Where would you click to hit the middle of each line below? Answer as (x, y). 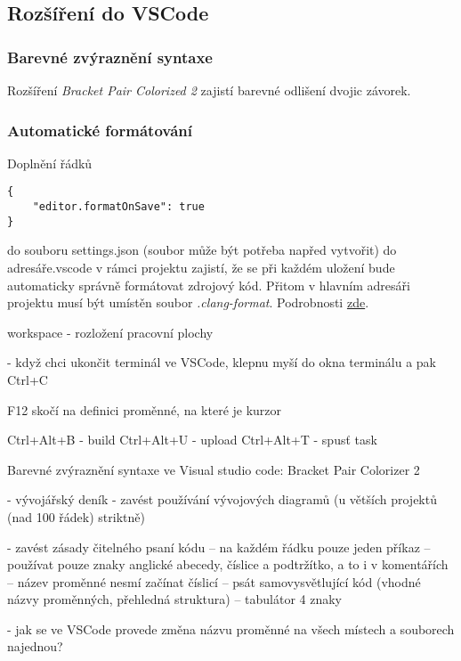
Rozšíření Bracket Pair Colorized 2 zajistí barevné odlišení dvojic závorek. (209, 90)
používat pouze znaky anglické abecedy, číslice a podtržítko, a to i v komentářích (228, 564)
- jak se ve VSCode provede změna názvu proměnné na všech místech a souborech (231, 628)
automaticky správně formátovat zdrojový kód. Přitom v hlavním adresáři (209, 285)
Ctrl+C (28, 379)
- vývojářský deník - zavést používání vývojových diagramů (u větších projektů (222, 499)
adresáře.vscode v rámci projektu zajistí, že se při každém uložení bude (201, 267)
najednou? (35, 646)
